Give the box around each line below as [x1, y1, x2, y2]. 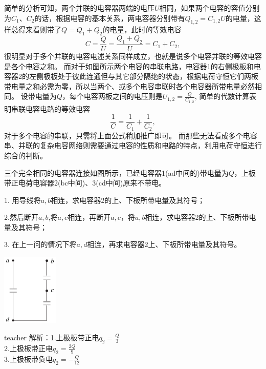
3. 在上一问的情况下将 [4, 239, 77, 250]
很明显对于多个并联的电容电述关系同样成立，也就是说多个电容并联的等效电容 [4, 51, 262, 61]
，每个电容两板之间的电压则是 [62, 91, 163, 101]
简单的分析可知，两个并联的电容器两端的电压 [4, 3, 154, 13]
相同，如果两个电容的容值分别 [159, 3, 260, 13]
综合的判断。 [4, 150, 47, 160]
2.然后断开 [4, 212, 38, 222]
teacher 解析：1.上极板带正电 [4, 332, 99, 343]
